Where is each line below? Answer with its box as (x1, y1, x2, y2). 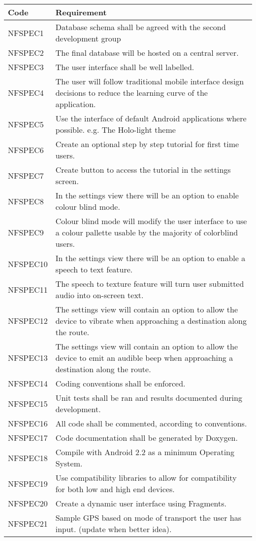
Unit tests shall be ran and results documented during (55, 392, 242, 403)
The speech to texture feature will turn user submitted (55, 278, 244, 289)
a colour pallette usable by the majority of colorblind (55, 227, 238, 238)
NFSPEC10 (8, 258, 48, 270)
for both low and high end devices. (55, 483, 175, 495)
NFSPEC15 (8, 397, 48, 409)
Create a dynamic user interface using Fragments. (55, 498, 227, 509)
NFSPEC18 (8, 452, 48, 464)
